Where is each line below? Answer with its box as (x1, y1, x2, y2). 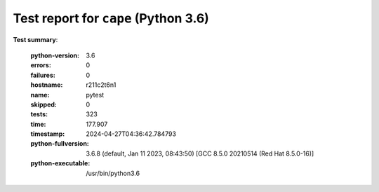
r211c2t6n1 (86, 81, 117, 89)
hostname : (30, 81, 63, 89)
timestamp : (30, 130, 65, 138)
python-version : (30, 51, 80, 60)
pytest (86, 90, 105, 99)
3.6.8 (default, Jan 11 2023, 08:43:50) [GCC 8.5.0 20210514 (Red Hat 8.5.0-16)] (86, 149, 314, 158)
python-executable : (30, 159, 91, 167)
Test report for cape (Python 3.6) (13, 11, 210, 26)
